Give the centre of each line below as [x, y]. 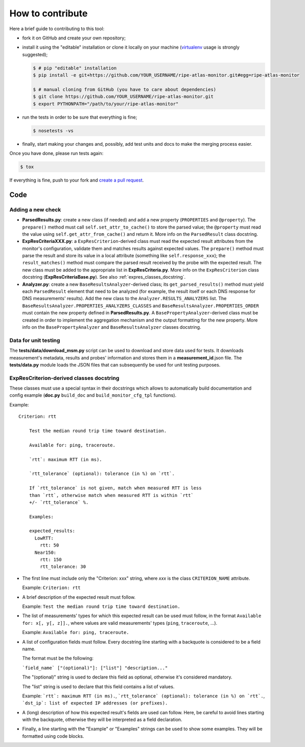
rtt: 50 [50, 545]
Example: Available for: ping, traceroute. [76, 632]
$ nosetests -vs [53, 131]
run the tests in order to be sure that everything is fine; [80, 117]
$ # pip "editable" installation [75, 68]
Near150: [45, 552]
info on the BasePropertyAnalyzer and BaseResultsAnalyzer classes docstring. [112, 327]
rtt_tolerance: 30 [63, 567]
